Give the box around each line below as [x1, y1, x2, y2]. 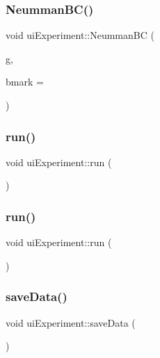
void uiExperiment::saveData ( [6, 315, 136, 329]
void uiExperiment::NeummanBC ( [6, 28, 154, 42]
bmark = [6, 74, 44, 89]
